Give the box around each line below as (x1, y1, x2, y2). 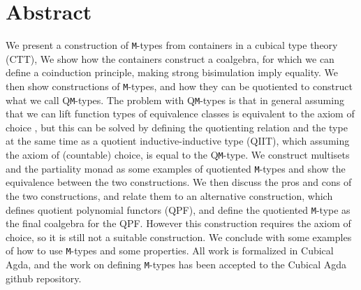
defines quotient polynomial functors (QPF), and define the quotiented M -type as (6, 202, 351, 217)
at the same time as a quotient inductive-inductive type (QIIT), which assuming (6, 133, 350, 148)
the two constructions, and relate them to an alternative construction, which (6, 188, 333, 203)
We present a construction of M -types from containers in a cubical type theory (6, 38, 338, 52)
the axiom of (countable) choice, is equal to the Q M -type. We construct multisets (6, 147, 350, 162)
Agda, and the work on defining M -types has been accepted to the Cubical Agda (6, 257, 347, 272)
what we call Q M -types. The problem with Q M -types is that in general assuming (6, 92, 344, 107)
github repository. (6, 270, 82, 285)
